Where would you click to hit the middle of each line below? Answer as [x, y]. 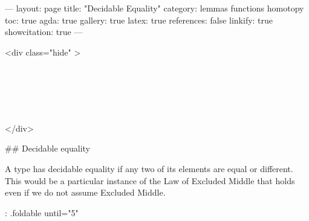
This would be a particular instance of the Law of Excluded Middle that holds [150, 180]
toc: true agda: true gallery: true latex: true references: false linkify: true [139, 20]
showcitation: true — [44, 32]
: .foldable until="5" [42, 212]
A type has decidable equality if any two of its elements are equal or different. [149, 168]
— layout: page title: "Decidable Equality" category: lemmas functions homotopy [154, 8]
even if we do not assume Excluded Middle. [85, 192]
